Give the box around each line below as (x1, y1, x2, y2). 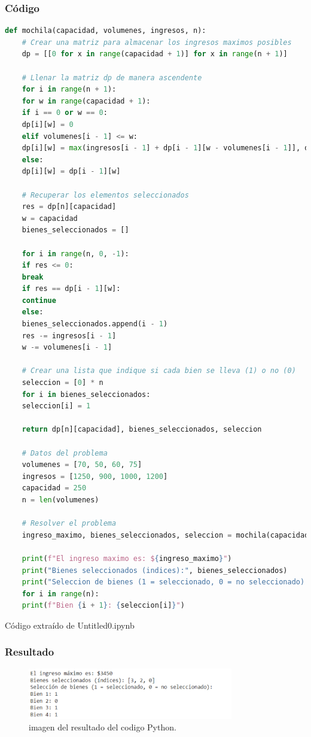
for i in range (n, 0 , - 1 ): (22, 249, 129, 258)
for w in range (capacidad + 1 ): (22, 96, 151, 105)
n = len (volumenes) (22, 495, 99, 504)
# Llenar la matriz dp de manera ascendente (22, 73, 202, 82)
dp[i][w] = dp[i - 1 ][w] (22, 167, 121, 176)
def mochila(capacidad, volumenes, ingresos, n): (5, 26, 206, 35)
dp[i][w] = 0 (22, 120, 74, 129)
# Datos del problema (22, 448, 108, 457)
